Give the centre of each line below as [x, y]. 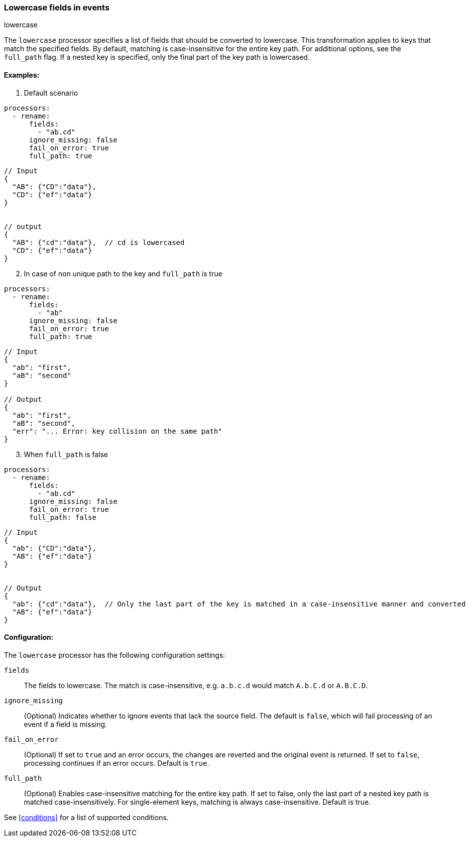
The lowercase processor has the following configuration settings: [115, 655]
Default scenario [51, 93]
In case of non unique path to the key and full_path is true [123, 273]
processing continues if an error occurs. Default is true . [117, 763]
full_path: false [63, 517]
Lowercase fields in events [57, 7]
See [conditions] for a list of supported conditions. [86, 817]
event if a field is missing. [65, 724]
